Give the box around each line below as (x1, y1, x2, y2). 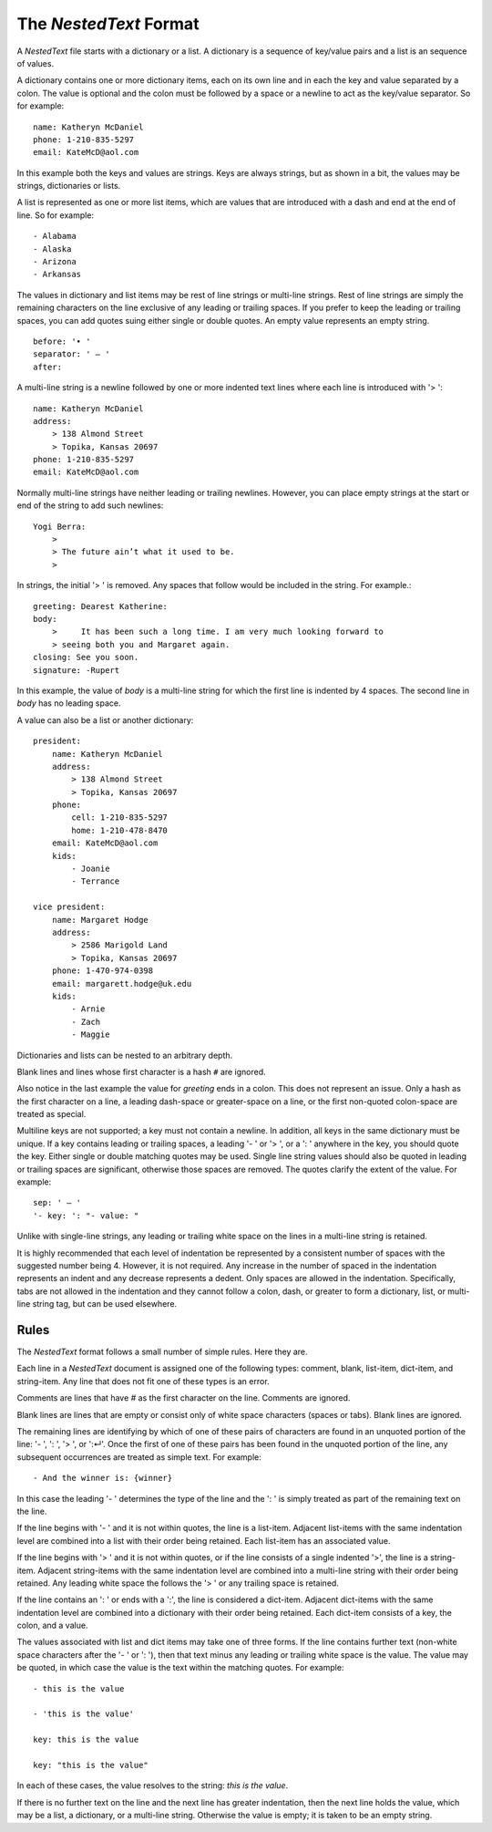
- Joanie (71, 864, 110, 875)
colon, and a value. (16, 1620, 88, 1631)
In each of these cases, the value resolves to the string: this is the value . (16, 1780, 289, 1791)
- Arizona (33, 256, 77, 267)
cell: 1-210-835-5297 (71, 812, 169, 823)
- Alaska (33, 243, 72, 254)
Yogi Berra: (33, 521, 87, 532)
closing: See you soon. (33, 652, 139, 663)
